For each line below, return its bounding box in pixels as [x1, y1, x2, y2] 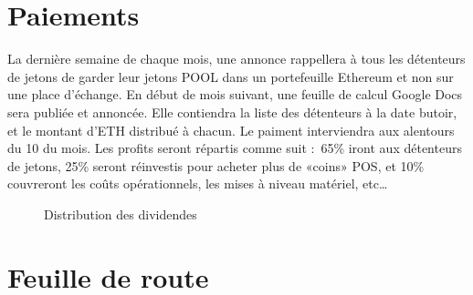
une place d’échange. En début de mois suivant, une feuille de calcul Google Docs [7, 85, 463, 104]
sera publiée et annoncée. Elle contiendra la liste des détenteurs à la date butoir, [7, 102, 457, 121]
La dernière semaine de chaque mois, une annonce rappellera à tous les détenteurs [7, 49, 466, 68]
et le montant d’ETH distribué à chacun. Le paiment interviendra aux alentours [7, 120, 455, 139]
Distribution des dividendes [44, 204, 197, 223]
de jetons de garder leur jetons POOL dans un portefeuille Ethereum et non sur [7, 66, 454, 86]
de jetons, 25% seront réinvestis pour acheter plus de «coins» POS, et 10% [7, 156, 425, 175]
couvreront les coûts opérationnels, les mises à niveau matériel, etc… [7, 174, 388, 193]
